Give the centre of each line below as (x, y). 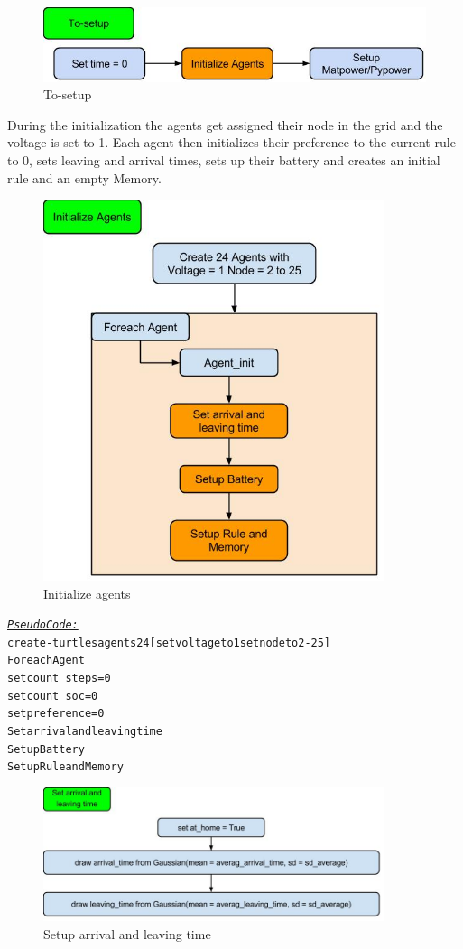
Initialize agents (87, 593)
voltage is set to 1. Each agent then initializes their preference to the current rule (231, 142)
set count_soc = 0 (53, 696)
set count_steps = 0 (59, 679)
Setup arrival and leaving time (127, 933)
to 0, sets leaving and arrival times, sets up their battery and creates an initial (224, 159)
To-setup (68, 94)
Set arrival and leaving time (85, 732)
